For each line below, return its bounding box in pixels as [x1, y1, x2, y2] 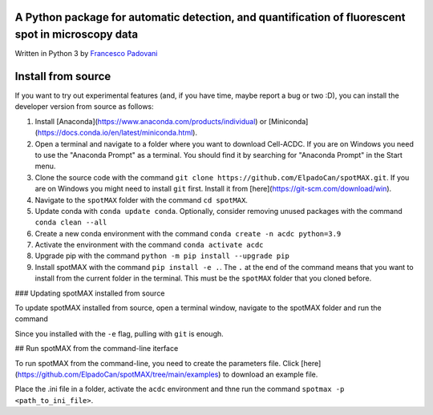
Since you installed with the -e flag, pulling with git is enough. [14, 328, 224, 338]
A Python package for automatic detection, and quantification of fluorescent [14, 10, 406, 24]
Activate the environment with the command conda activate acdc [34, 240, 264, 250]
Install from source [14, 69, 111, 83]
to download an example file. [222, 369, 318, 379]
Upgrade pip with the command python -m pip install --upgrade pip [34, 251, 290, 260]
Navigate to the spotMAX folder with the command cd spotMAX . [34, 195, 249, 204]
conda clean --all [34, 218, 107, 228]
